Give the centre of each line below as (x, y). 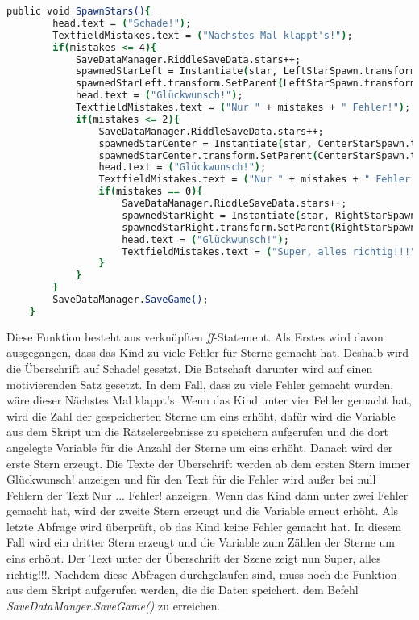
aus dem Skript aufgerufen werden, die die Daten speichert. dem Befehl (183, 590)
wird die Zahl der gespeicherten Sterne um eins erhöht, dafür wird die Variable (201, 415)
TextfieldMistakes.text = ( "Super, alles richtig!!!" (269, 251)
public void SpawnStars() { (79, 11)
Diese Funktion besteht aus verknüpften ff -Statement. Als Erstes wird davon (195, 336)
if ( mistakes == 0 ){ (151, 192)
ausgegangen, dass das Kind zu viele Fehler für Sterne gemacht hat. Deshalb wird (208, 352)
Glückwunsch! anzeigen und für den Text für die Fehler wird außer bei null (191, 479)
